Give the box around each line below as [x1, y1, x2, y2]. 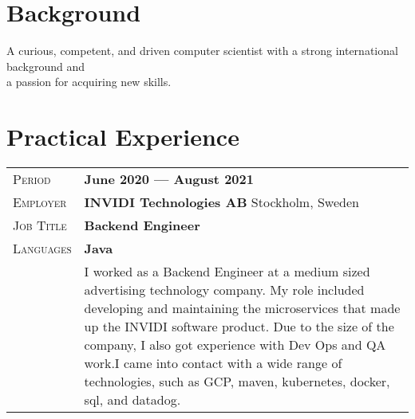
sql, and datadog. [84, 390, 181, 409]
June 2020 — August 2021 [84, 170, 254, 189]
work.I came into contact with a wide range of [84, 354, 342, 373]
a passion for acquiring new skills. [6, 73, 172, 90]
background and [6, 57, 85, 74]
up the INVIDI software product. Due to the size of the [84, 317, 394, 336]
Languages [13, 239, 72, 258]
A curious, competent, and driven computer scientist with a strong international [6, 42, 398, 59]
